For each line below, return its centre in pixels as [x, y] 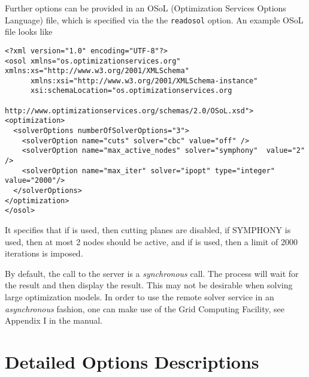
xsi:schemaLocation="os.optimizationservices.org [131, 91]
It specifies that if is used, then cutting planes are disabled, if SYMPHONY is [148, 230]
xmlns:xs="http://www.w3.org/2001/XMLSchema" [97, 71]
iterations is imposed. [44, 253]
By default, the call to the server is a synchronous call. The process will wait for [152, 273]
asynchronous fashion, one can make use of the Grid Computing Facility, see [145, 308]
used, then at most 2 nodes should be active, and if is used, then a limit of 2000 [151, 241]
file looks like [29, 31]
